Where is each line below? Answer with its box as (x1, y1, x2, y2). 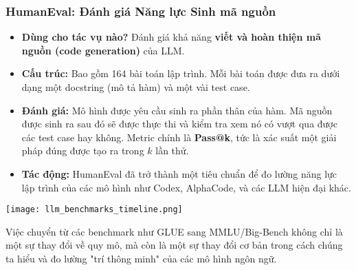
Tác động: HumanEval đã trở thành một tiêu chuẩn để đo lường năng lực (21, 166, 337, 180)
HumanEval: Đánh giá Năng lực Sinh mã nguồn (5, 2, 276, 19)
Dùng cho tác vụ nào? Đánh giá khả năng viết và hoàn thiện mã (21, 30, 322, 44)
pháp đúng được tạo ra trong (21, 143, 144, 158)
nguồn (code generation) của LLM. (21, 43, 185, 57)
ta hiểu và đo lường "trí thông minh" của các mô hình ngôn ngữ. (5, 251, 277, 265)
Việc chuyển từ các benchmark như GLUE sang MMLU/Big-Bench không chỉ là (5, 224, 343, 238)
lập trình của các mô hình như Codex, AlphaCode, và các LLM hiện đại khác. (21, 180, 351, 194)
